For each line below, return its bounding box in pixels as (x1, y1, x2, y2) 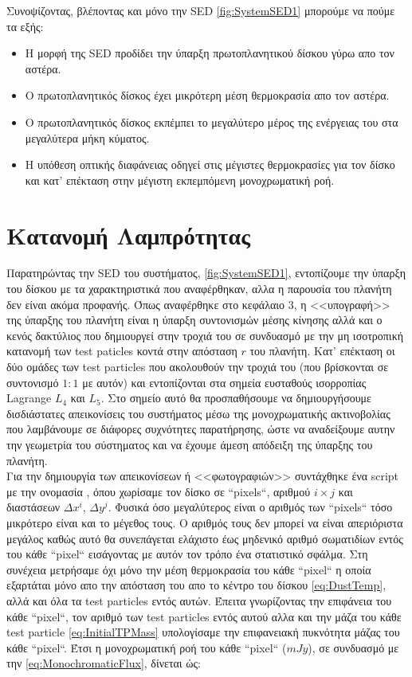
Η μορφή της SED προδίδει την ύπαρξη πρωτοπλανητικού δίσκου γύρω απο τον (25, 45, 394, 61)
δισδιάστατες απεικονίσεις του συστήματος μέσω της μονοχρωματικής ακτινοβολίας (6, 405, 390, 421)
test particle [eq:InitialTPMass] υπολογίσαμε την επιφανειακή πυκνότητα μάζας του (6, 624, 400, 640)
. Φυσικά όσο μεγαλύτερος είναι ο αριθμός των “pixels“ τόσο (108, 499, 393, 515)
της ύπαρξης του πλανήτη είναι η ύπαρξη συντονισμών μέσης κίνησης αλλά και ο (6, 311, 383, 328)
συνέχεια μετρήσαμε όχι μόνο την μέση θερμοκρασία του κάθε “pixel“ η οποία (6, 561, 371, 577)
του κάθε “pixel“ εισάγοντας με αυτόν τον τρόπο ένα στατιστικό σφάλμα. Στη (6, 546, 368, 562)
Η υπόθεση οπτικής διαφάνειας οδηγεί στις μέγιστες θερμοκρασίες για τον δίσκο (25, 156, 395, 173)
